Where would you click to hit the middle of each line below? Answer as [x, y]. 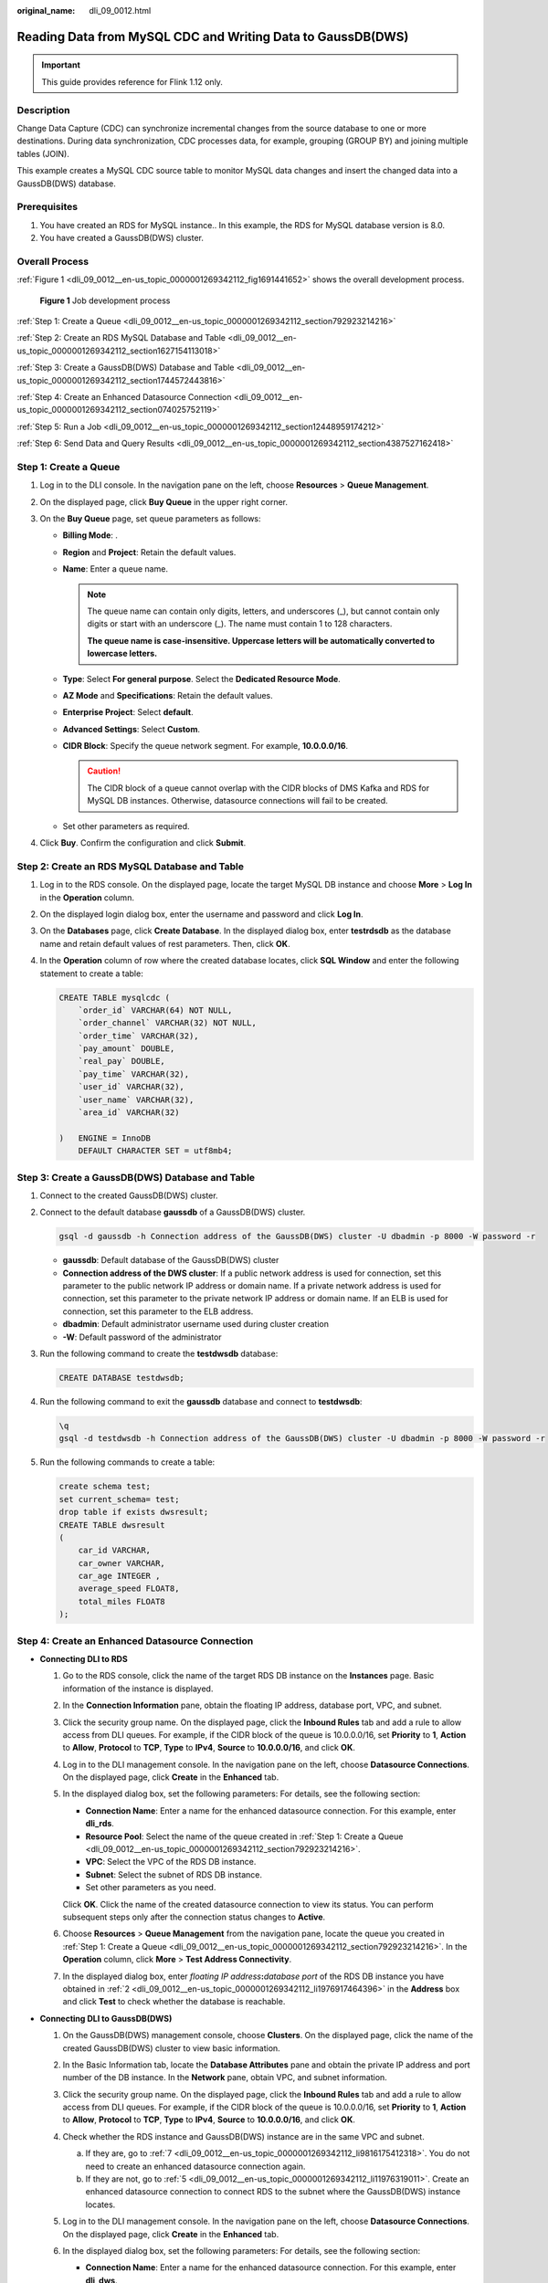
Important [61, 65]
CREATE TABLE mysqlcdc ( [115, 997]
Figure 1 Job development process [105, 300]
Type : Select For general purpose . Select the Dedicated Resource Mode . [202, 679]
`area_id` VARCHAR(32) [129, 1113]
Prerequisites [47, 207]
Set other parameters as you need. [151, 1888]
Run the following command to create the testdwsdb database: [159, 1354]
